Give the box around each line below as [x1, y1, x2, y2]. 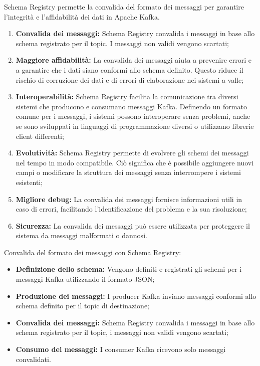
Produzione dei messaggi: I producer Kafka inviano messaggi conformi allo [16, 290, 256, 301]
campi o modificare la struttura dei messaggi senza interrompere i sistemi [16, 167, 241, 177]
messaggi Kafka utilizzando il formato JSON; [16, 274, 155, 284]
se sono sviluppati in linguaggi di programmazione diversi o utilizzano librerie [16, 120, 254, 131]
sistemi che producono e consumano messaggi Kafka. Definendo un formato [16, 101, 247, 111]
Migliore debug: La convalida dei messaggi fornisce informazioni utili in [16, 194, 242, 204]
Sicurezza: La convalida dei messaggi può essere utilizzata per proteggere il [16, 220, 250, 231]
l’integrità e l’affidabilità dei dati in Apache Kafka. [4, 11, 160, 22]
